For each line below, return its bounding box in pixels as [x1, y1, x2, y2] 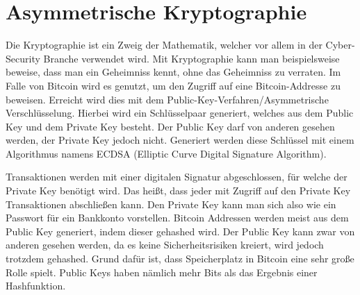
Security [6, 51, 40, 65]
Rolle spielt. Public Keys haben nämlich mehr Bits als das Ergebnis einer [6, 264, 318, 279]
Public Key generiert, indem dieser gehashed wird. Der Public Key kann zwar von [6, 224, 355, 238]
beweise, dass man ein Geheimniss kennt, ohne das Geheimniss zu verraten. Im [6, 65, 341, 79]
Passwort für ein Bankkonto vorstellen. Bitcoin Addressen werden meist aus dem [6, 210, 349, 225]
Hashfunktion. [6, 278, 66, 293]
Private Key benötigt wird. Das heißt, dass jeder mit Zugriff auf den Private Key [6, 183, 351, 198]
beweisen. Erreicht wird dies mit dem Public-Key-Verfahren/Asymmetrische [6, 92, 329, 106]
